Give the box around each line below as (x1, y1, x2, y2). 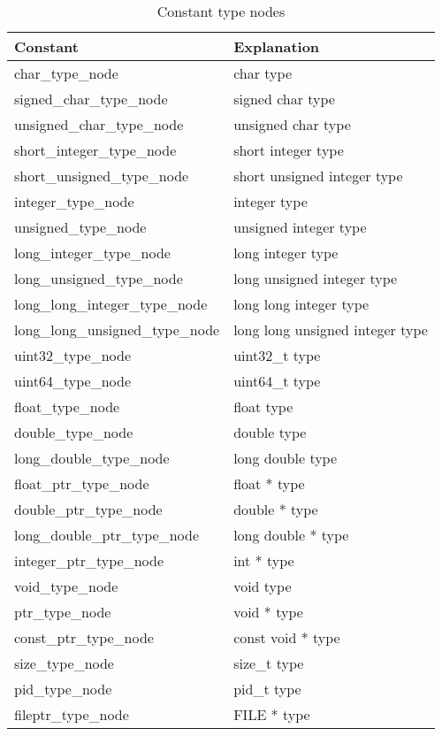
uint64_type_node (14, 371, 132, 391)
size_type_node (14, 653, 114, 673)
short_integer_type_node (14, 140, 177, 160)
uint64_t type (233, 371, 321, 391)
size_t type (233, 653, 304, 673)
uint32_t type (233, 345, 321, 365)
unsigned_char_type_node (14, 114, 184, 134)
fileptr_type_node (14, 704, 129, 724)
